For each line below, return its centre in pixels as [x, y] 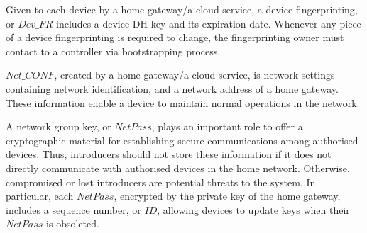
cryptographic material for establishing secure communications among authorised [182, 140]
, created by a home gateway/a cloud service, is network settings [195, 75]
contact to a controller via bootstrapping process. [113, 51]
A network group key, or [59, 126]
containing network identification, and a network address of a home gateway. [172, 88]
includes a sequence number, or [73, 209]
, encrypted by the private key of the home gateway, [227, 196]
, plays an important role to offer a [227, 126]
